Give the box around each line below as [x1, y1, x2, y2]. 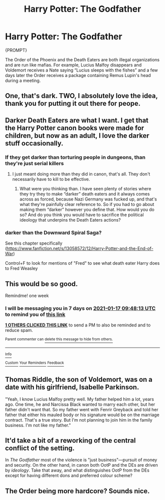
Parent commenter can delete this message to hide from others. [5, 337, 113, 342]
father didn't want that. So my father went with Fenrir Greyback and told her [5, 406, 159, 412]
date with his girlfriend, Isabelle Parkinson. [5, 383, 139, 392]
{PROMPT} [5, 47, 27, 53]
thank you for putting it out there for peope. [5, 100, 141, 108]
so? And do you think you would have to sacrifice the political [19, 212, 144, 218]
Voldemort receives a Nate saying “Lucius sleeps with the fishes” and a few [5, 67, 158, 73]
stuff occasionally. [5, 139, 64, 148]
